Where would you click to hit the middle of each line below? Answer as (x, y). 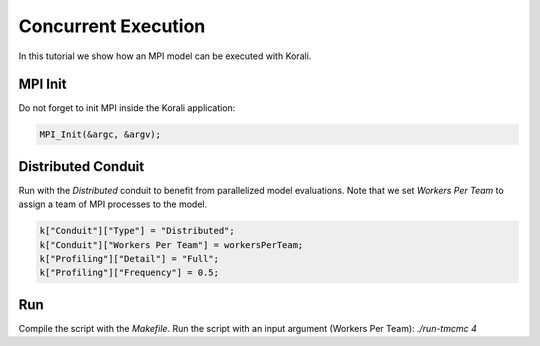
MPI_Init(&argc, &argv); (100, 134)
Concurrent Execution (112, 26)
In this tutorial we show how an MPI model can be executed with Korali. (165, 56)
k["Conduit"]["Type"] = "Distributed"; (137, 231)
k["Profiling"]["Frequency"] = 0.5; (129, 273)
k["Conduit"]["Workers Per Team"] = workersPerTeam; (171, 244)
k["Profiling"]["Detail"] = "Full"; (129, 259)
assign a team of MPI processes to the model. (113, 204)
